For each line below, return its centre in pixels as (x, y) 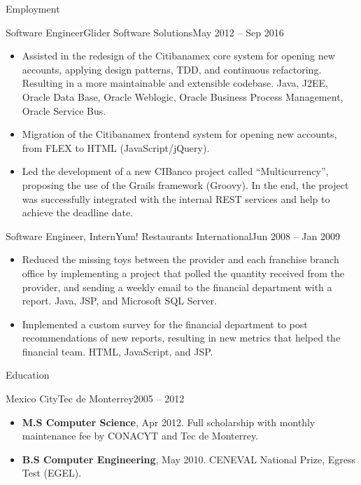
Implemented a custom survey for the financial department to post (165, 324)
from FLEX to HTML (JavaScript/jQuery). (116, 147)
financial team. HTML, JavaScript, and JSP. (118, 351)
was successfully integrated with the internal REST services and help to (176, 198)
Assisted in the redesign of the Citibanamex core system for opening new (178, 56)
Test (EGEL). (52, 473)
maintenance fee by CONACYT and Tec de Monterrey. (140, 436)
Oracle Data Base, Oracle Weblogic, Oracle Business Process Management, (183, 96)
